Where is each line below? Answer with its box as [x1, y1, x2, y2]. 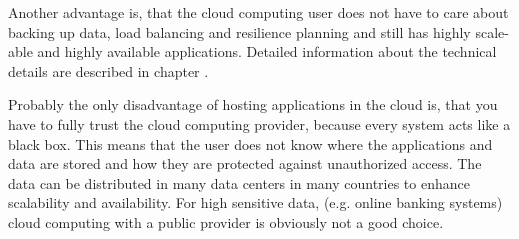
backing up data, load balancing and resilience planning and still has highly [8, 21, 471, 42]
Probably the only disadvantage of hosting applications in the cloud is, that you [8, 94, 498, 115]
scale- [475, 21, 509, 42]
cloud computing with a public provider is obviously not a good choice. [8, 211, 444, 232]
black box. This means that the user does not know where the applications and [8, 133, 493, 154]
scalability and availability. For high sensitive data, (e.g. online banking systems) [8, 192, 503, 213]
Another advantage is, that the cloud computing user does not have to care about [8, 2, 509, 22]
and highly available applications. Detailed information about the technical [37, 41, 497, 62]
